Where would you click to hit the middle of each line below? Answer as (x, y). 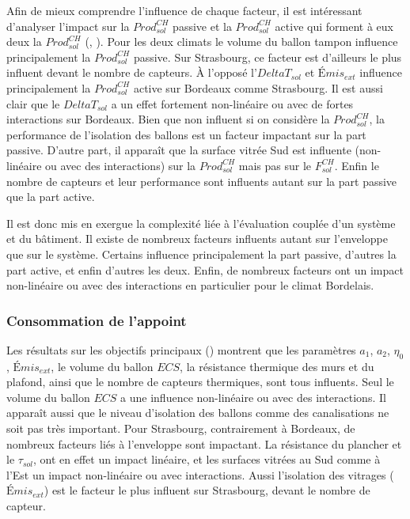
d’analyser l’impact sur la (68, 26)
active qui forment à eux (334, 26)
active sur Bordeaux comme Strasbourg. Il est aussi (258, 87)
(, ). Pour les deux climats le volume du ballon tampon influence (241, 42)
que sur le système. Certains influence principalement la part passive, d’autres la (201, 254)
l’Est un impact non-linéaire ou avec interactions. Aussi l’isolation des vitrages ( (200, 474)
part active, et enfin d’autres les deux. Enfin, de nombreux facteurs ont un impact (205, 269)
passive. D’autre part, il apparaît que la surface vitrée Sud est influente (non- (194, 150)
